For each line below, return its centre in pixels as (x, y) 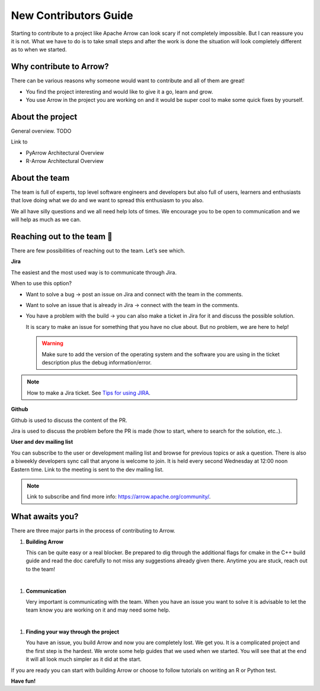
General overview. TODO (41, 131)
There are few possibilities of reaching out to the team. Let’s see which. (98, 251)
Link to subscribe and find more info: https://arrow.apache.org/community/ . (119, 497)
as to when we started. (39, 50)
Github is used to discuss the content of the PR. (69, 420)
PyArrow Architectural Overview (65, 153)
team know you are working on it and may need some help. (98, 610)
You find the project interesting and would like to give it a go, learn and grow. (119, 91)
